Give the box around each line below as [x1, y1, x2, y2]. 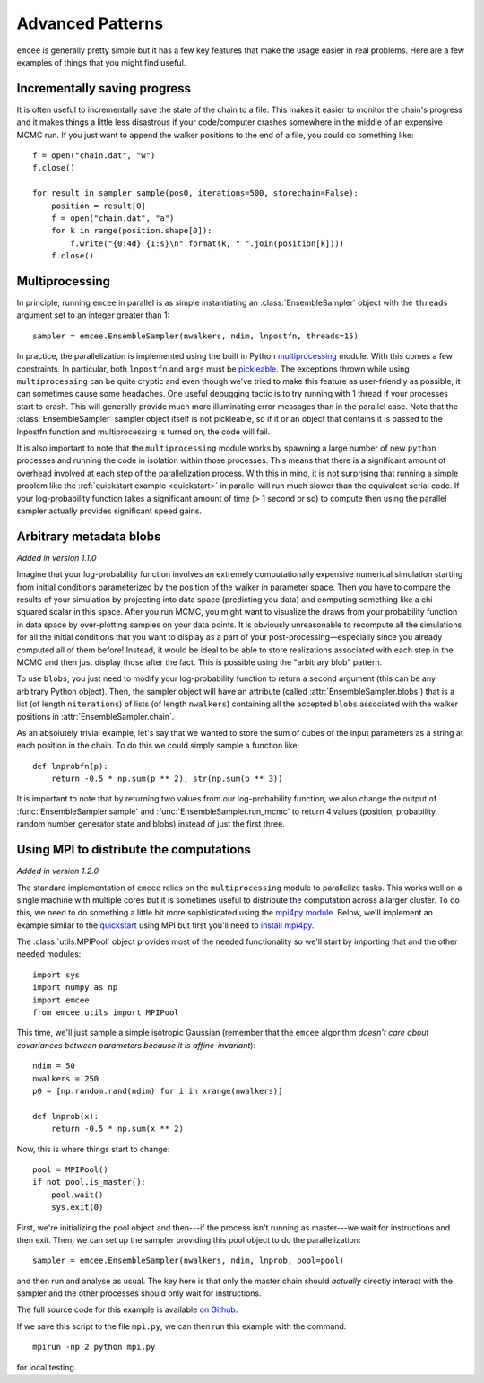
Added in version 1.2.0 [16, 866, 99, 877]
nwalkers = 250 [32, 1073, 99, 1083]
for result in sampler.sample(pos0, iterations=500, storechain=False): [32, 188, 359, 198]
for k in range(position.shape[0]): [50, 225, 212, 236]
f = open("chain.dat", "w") [32, 151, 156, 161]
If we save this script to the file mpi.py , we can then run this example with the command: [16, 1320, 347, 1332]
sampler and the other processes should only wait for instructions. [16, 1288, 262, 1299]
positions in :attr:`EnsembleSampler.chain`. [16, 711, 175, 722]
